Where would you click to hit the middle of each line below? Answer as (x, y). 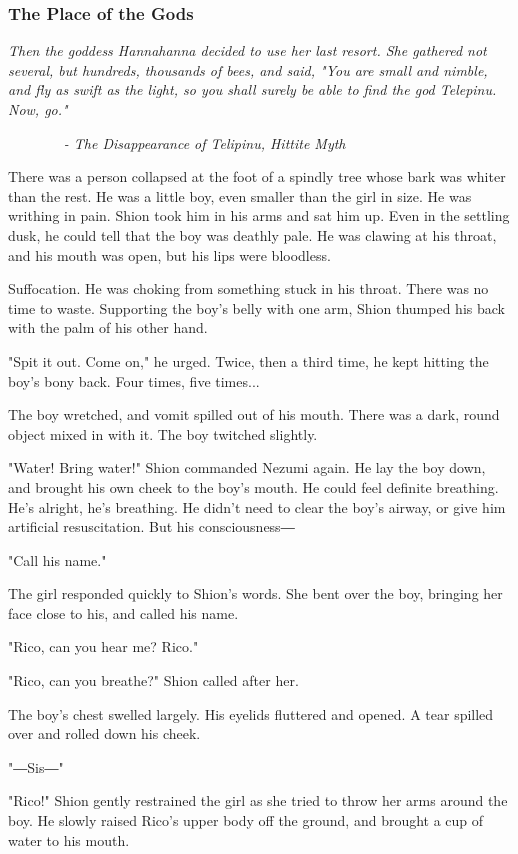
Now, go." (38, 109)
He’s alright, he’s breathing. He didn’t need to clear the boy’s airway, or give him (257, 506)
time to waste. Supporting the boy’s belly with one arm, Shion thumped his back (256, 307)
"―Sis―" (36, 766)
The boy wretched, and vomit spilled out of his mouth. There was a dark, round (254, 414)
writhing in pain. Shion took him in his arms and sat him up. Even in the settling (259, 215)
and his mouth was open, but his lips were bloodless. (169, 254)
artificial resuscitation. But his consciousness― (151, 526)
